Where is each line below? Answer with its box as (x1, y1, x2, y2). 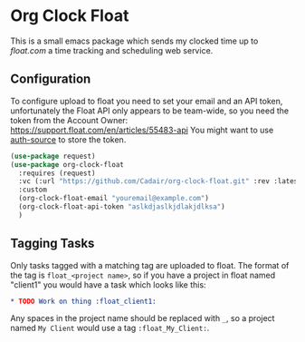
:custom (18, 185, 48, 195)
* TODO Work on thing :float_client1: (10, 297, 157, 306)
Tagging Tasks (10, 236, 95, 251)
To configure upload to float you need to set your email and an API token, (10, 95, 283, 106)
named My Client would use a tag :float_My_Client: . (10, 323, 210, 334)
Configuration (10, 72, 91, 87)
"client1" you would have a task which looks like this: (10, 278, 206, 290)
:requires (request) (18, 169, 96, 178)
